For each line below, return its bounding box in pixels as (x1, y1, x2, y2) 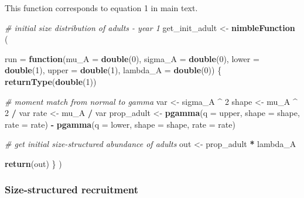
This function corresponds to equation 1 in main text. (5, 2, 198, 13)
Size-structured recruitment (5, 182, 139, 197)
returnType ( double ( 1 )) (5, 75, 97, 87)
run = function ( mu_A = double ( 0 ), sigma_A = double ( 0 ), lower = (5, 52, 259, 64)
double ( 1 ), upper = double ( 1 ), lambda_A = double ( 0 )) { (5, 64, 222, 76)
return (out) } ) (5, 157, 62, 169)
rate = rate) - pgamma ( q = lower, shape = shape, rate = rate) (5, 118, 235, 130)
